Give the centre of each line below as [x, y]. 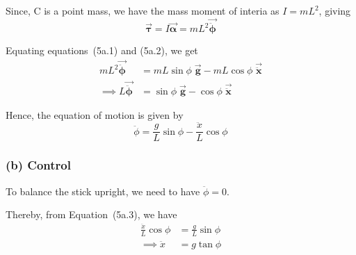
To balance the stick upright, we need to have [103, 191]
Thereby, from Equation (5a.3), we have [91, 214]
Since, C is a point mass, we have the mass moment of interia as [143, 10]
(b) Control [38, 165]
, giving [335, 10]
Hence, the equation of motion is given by [95, 114]
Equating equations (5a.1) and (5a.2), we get [102, 50]
